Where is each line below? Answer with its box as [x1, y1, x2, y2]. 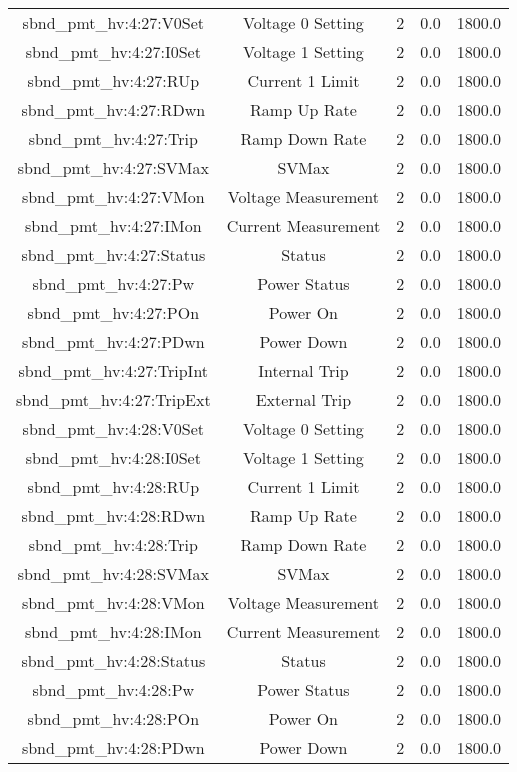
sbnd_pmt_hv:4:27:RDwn [21, 98, 206, 121]
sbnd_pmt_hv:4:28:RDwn [21, 504, 206, 527]
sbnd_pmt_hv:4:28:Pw [32, 678, 195, 701]
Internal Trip [258, 359, 349, 382]
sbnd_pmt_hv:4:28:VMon [21, 591, 205, 614]
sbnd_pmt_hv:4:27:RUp [27, 69, 200, 92]
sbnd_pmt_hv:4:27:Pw [32, 272, 195, 295]
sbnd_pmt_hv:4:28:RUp [27, 475, 200, 498]
